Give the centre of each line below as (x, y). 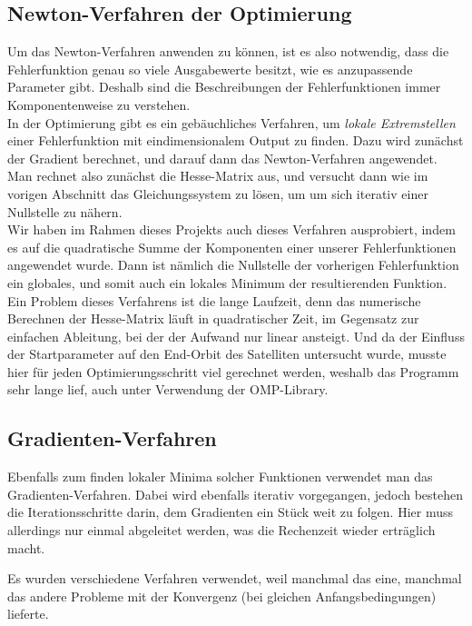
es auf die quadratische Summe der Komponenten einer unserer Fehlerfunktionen (232, 247)
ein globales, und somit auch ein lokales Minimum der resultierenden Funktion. (227, 282)
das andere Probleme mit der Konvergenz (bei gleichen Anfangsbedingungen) (222, 596)
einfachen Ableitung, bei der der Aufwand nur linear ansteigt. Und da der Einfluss (236, 336)
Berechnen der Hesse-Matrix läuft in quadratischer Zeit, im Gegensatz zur (213, 318)
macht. (26, 547)
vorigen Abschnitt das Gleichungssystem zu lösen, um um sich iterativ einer (218, 193)
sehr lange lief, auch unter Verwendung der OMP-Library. (168, 389)
